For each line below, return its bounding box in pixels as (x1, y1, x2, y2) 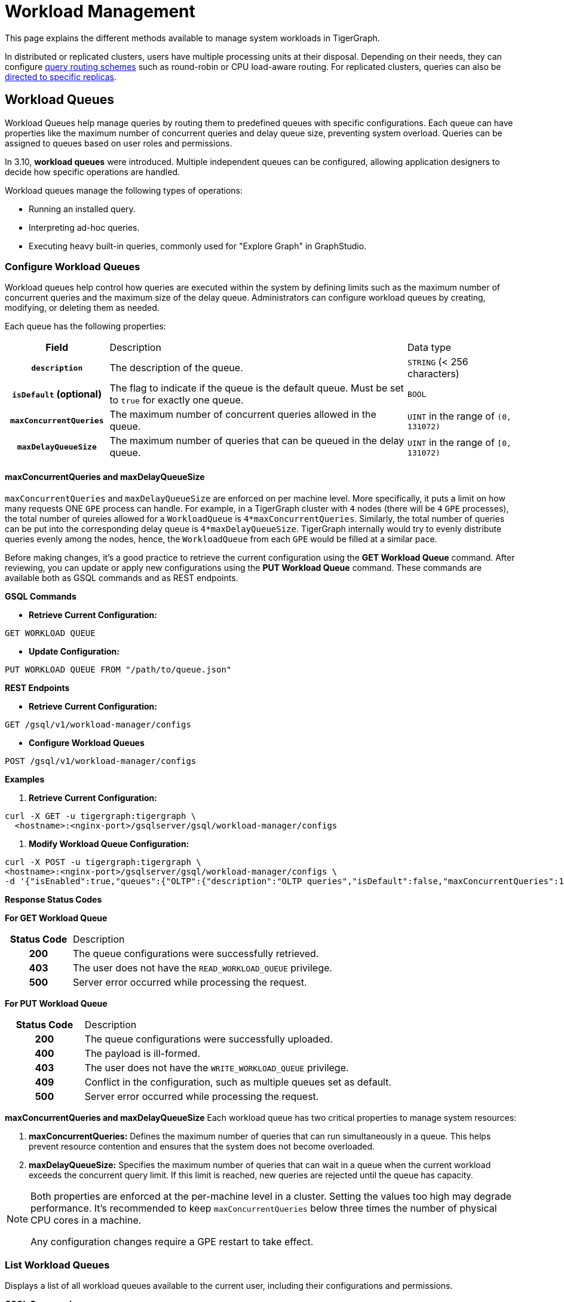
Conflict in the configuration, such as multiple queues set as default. (84, 1075, 392, 1088)
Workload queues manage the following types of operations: (5, 185, 243, 195)
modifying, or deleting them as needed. (5, 302, 160, 313)
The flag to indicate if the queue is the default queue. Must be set (109, 382, 404, 395)
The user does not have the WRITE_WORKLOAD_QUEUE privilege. (84, 1061, 349, 1074)
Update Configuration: (29, 646, 119, 656)
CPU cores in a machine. (30, 1214, 142, 1226)
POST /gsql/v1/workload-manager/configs (5, 756, 197, 766)
